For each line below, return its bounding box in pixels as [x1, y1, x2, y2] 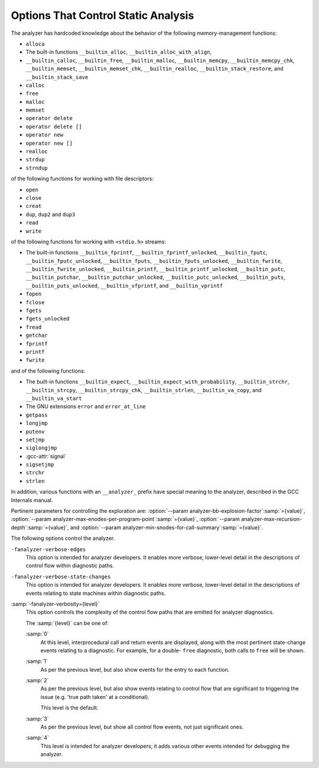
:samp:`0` [25, 630, 50, 637]
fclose [25, 299, 45, 305]
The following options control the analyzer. [11, 535, 115, 542]
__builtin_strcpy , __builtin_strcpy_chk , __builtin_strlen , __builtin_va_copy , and [25, 386, 262, 393]
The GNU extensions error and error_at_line [25, 403, 146, 410]
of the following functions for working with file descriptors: [11, 175, 154, 183]
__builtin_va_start [25, 395, 82, 402]
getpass [25, 411, 48, 418]
